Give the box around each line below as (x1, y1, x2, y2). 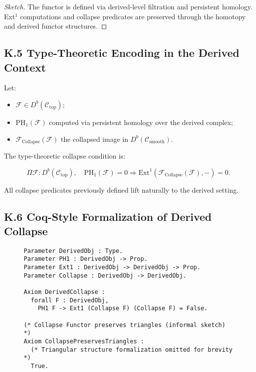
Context (4, 59, 46, 75)
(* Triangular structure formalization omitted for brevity (31, 346, 233, 353)
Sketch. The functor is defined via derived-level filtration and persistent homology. (4, 1, 253, 11)
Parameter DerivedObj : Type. (24, 247, 123, 254)
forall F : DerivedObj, (31, 296, 109, 304)
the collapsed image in (61, 133, 128, 144)
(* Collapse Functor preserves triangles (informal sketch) (24, 321, 226, 329)
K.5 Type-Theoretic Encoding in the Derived (4, 45, 240, 60)
